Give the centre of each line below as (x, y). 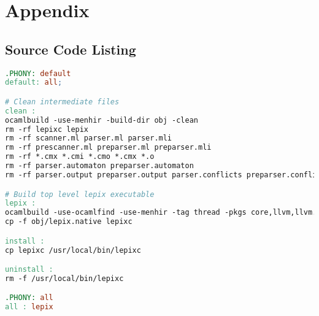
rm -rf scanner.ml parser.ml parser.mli (89, 138)
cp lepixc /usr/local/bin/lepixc (73, 250)
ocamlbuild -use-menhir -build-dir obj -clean (102, 120)
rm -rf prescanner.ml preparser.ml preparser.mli (108, 148)
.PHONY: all (29, 298)
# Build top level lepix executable (80, 194)
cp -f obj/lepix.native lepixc (69, 222)
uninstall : (29, 270)
